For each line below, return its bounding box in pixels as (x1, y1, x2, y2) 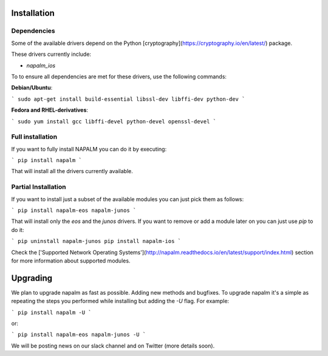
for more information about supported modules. (11, 257, 131, 264)
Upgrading (11, 273, 53, 283)
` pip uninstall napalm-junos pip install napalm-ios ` (11, 238, 182, 245)
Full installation (11, 132, 58, 141)
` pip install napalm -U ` (11, 309, 92, 316)
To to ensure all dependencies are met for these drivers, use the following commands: (11, 73, 227, 80)
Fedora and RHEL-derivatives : (11, 106, 88, 114)
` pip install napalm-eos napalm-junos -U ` (11, 331, 146, 338)
